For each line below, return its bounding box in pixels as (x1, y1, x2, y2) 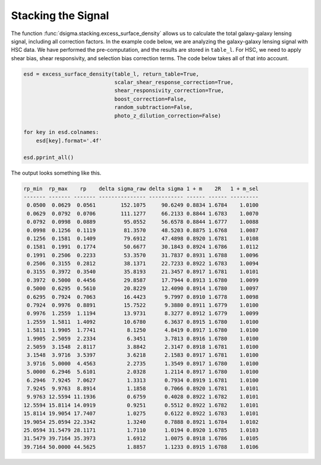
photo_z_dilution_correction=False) (114, 112, 221, 119)
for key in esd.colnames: (23, 129, 99, 136)
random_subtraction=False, (114, 104, 193, 111)
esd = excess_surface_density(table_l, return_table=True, (23, 70, 199, 77)
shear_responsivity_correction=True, (114, 87, 225, 94)
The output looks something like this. (11, 169, 102, 176)
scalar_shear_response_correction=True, (114, 79, 234, 86)
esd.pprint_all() (23, 154, 74, 161)
